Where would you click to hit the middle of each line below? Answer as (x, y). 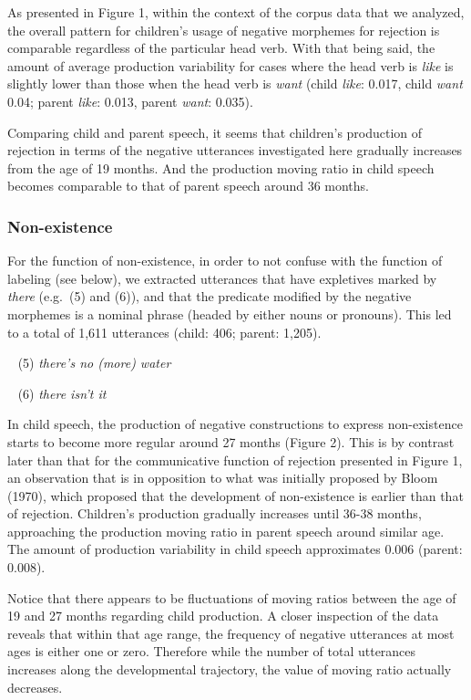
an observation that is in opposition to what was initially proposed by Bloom (223, 478)
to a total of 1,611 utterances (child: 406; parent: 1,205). (164, 332)
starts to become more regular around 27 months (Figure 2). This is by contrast (231, 441)
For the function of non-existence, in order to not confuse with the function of (225, 261)
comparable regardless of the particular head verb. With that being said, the (221, 48)
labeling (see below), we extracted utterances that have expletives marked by (222, 278)
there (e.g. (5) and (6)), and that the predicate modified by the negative (210, 296)
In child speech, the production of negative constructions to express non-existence (235, 424)
